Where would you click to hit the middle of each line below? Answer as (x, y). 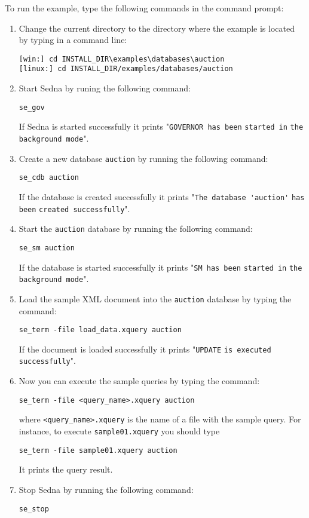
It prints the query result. (66, 469)
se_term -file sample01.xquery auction (98, 450)
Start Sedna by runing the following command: (105, 88)
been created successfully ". (74, 208)
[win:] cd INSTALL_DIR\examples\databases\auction (122, 59)
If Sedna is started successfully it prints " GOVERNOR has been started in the (161, 126)
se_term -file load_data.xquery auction (100, 330)
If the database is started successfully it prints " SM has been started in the (160, 267)
